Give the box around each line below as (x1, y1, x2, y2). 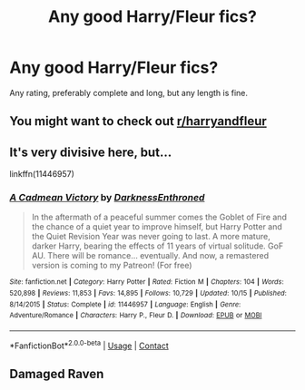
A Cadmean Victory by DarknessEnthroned (9, 191, 205, 204)
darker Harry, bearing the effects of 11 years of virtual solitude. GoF (31, 240, 284, 251)
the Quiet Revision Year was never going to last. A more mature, (31, 231, 271, 242)
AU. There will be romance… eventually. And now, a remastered (31, 250, 270, 261)
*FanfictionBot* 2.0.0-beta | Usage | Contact (9, 338, 170, 351)
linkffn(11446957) (9, 169, 75, 180)
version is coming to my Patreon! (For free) (31, 260, 192, 271)
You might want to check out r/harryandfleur (9, 113, 268, 129)
